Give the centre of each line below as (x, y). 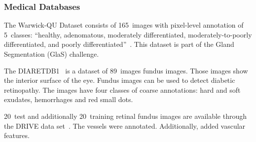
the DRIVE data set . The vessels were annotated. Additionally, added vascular (125, 125)
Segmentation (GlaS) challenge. (52, 54)
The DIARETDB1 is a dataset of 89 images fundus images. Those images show (126, 70)
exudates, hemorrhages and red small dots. (69, 99)
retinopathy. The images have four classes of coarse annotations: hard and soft (122, 89)
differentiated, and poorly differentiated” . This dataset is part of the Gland (119, 44)
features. (17, 135)
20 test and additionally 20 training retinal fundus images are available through (126, 116)
